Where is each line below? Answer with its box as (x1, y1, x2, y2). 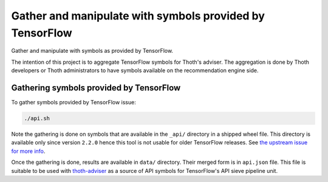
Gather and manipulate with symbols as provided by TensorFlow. (11, 47, 173, 55)
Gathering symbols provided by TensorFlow (11, 83, 181, 93)
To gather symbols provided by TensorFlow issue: (11, 99, 136, 106)
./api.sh (24, 115, 50, 122)
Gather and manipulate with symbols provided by (11, 9, 265, 22)
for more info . (11, 147, 46, 155)
